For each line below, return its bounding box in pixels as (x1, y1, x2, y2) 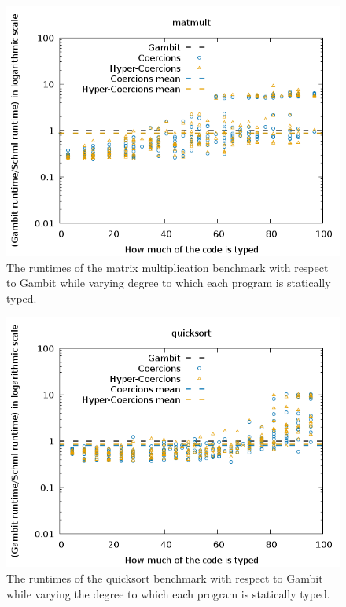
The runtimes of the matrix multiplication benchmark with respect (6, 259, 329, 275)
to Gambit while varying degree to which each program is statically (6, 274, 331, 291)
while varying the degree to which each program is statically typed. (6, 585, 330, 601)
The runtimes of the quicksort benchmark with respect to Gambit (6, 569, 323, 586)
